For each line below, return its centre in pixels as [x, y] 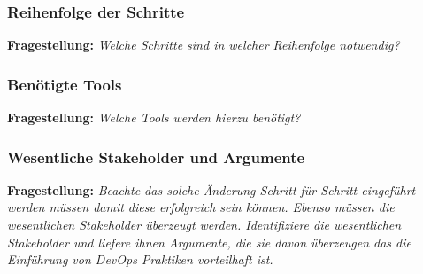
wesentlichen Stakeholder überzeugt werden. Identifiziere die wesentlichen [204, 225]
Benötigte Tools [65, 84]
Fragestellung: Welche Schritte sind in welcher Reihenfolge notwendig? [204, 45]
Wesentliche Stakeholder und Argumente [156, 157]
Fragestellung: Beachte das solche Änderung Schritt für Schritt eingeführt [211, 189]
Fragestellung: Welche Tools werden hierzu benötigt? [154, 117]
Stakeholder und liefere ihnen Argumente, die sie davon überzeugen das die [209, 242]
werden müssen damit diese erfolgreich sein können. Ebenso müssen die [201, 207]
